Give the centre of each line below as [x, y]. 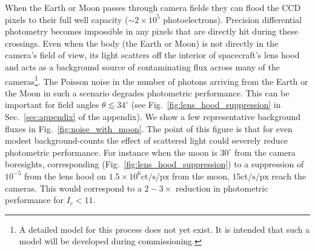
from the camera [265, 152]
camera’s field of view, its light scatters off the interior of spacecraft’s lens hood [152, 55]
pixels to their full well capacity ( [67, 19]
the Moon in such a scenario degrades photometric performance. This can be [147, 92]
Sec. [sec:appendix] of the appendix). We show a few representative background [153, 116]
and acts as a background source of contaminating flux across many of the [142, 66]
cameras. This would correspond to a [73, 188]
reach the [289, 176]
